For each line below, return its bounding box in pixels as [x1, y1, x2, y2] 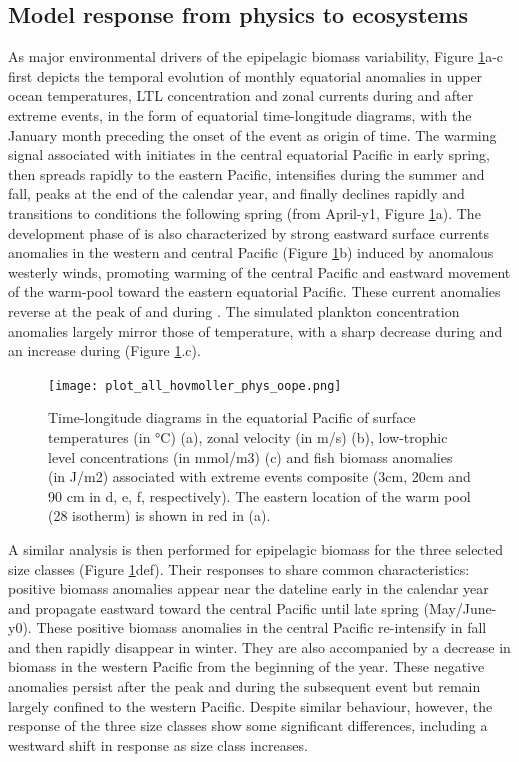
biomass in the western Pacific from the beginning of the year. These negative [8, 656, 485, 677]
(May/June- [423, 597, 497, 618]
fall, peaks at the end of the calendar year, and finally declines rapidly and [8, 183, 465, 204]
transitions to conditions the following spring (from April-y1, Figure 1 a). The [8, 202, 481, 223]
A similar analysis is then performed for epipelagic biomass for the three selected [8, 538, 504, 559]
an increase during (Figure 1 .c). [8, 340, 201, 361]
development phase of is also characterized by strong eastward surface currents [8, 222, 490, 243]
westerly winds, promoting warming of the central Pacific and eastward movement [8, 261, 511, 282]
